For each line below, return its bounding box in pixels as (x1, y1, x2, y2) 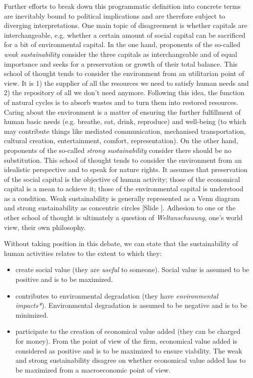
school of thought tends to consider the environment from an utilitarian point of (4, 68, 244, 78)
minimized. (15, 309, 48, 320)
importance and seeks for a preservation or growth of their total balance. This (4, 58, 238, 69)
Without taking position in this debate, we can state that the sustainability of (4, 238, 238, 249)
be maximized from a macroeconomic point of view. (15, 364, 171, 375)
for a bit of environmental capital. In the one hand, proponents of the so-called (4, 39, 240, 50)
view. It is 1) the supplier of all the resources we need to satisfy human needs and (4, 77, 249, 88)
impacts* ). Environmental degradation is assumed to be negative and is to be (15, 300, 248, 310)
